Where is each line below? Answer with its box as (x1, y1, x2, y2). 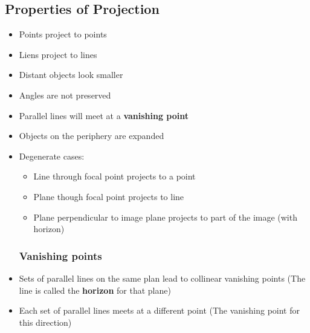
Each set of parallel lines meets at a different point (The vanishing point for (19, 304, 300, 317)
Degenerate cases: (19, 149, 85, 162)
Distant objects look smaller (19, 68, 123, 81)
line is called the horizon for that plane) (19, 283, 171, 296)
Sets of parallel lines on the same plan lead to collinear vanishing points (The (19, 271, 306, 284)
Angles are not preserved (19, 88, 111, 101)
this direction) (19, 315, 72, 328)
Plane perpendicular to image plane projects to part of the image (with (33, 210, 297, 223)
